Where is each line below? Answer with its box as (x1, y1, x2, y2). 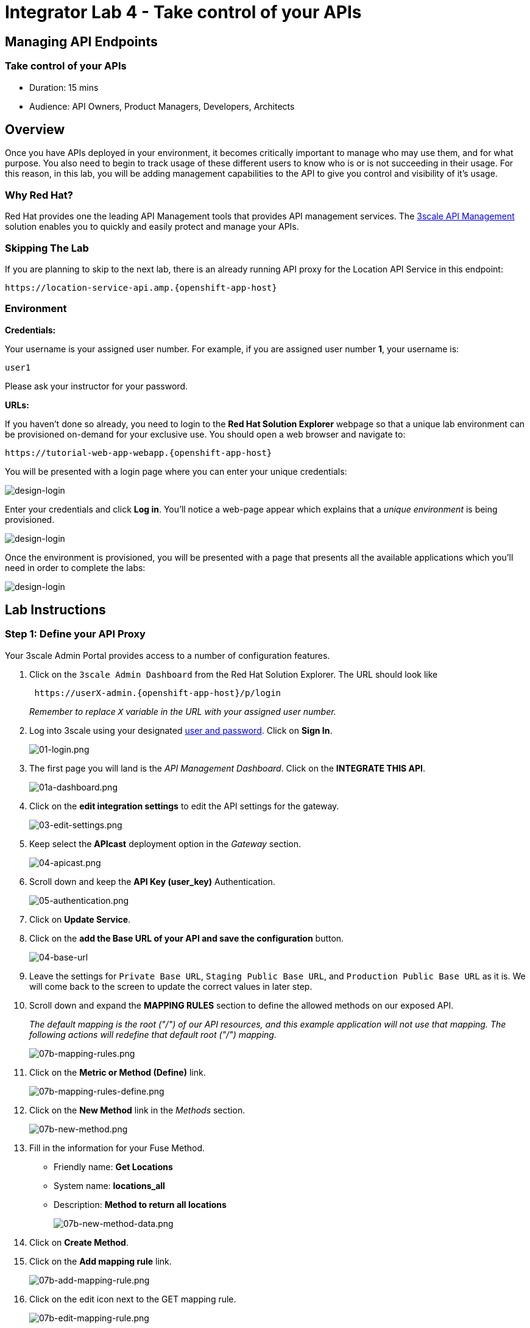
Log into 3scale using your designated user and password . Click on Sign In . (29, 725, 333, 736)
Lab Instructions (5, 602, 106, 618)
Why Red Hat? (5, 188, 73, 201)
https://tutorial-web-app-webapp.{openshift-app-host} (5, 447, 272, 458)
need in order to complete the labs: (5, 562, 146, 573)
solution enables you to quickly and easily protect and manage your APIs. (5, 221, 299, 232)
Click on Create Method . (29, 1237, 129, 1248)
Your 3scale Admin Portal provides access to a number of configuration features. (5, 650, 330, 661)
